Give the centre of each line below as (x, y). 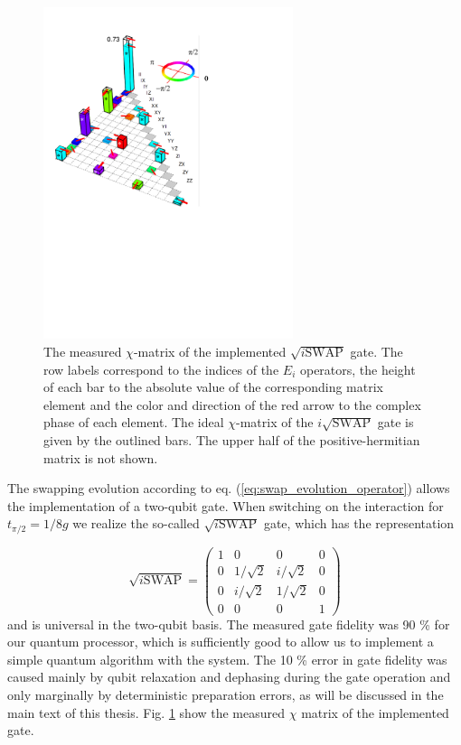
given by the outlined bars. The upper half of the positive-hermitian (232, 440)
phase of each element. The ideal (134, 422)
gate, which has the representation (359, 523)
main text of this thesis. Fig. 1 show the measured (146, 712)
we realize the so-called (136, 523)
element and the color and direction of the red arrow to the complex (232, 404)
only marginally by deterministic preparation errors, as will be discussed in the (226, 694)
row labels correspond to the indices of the (161, 369)
